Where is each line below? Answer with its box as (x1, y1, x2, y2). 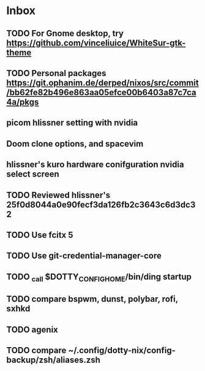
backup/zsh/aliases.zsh (6, 355, 101, 365)
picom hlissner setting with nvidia (6, 118, 138, 128)
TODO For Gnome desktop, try (6, 28, 124, 39)
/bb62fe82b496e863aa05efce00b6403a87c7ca (6, 87, 197, 98)
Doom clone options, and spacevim (6, 139, 144, 149)
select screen (6, 169, 59, 180)
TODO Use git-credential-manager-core (6, 251, 162, 261)
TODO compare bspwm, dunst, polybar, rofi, (6, 294, 179, 304)
